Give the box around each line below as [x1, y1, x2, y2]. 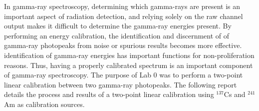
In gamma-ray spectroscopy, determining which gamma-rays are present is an [4, 1, 241, 11]
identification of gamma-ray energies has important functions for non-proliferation [4, 49, 255, 60]
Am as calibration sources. [4, 98, 85, 109]
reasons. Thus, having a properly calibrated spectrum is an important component [4, 59, 253, 70]
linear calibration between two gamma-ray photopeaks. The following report [4, 79, 237, 89]
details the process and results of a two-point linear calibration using [4, 89, 214, 99]
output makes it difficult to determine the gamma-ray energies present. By [4, 20, 232, 31]
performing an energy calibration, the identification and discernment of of [4, 30, 230, 40]
